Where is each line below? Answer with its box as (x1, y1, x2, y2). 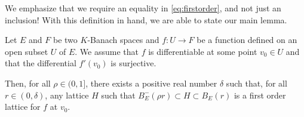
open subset (5, 45, 48, 57)
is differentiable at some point (148, 45, 257, 57)
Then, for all (5, 76, 51, 89)
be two (53, 33, 78, 46)
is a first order (234, 88, 286, 101)
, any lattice (45, 88, 89, 101)
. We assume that (75, 45, 139, 57)
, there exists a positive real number (85, 76, 217, 89)
